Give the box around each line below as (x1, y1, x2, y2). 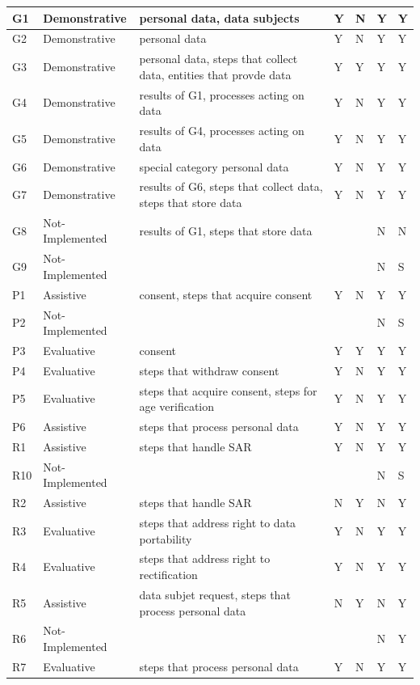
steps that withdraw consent (139, 362, 279, 378)
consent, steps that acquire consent (139, 285, 313, 302)
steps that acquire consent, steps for (139, 382, 317, 399)
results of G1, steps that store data (139, 222, 313, 239)
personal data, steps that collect (139, 50, 298, 67)
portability (139, 530, 192, 547)
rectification (139, 566, 198, 583)
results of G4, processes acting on (139, 122, 304, 139)
